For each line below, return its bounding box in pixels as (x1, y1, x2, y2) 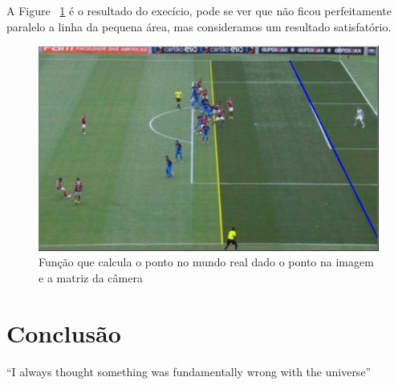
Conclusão (6, 316, 121, 349)
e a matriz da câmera (39, 269, 143, 286)
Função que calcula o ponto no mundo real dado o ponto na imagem (39, 253, 374, 270)
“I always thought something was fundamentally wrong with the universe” (6, 363, 372, 379)
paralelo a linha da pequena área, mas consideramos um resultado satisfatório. (6, 18, 392, 34)
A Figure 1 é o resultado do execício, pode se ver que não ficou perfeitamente (6, 2, 392, 18)
